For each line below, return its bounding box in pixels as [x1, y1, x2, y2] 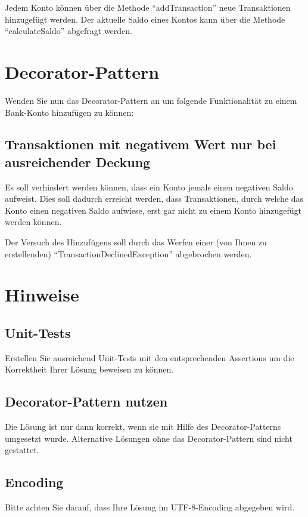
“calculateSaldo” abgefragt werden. [5, 24, 132, 37]
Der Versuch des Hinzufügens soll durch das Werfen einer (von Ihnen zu [5, 236, 267, 248]
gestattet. [5, 444, 39, 456]
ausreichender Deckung [5, 152, 151, 171]
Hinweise [5, 282, 79, 307]
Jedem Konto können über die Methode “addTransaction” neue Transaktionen [5, 1, 291, 13]
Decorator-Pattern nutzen [5, 392, 168, 411]
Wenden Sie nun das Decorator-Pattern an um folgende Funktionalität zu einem [5, 94, 297, 106]
